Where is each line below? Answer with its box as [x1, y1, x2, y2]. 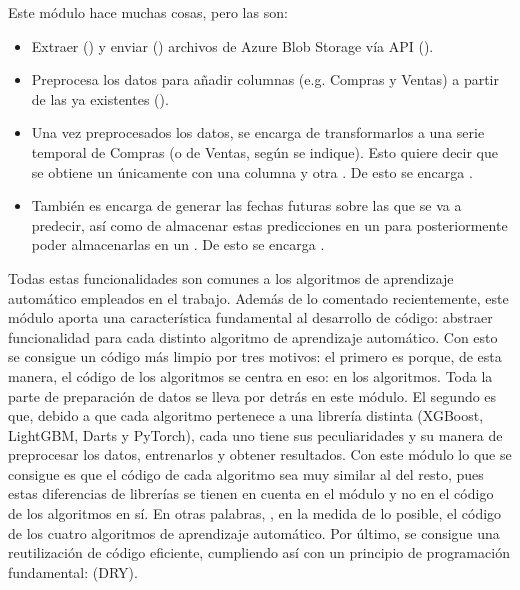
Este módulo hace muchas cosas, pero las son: [8, 2, 288, 22]
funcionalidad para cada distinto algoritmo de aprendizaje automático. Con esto [8, 326, 498, 347]
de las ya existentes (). [31, 88, 169, 109]
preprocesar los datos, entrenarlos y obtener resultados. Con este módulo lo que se [8, 444, 512, 465]
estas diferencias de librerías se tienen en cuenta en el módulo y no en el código [8, 483, 494, 504]
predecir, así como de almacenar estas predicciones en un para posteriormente [31, 214, 508, 235]
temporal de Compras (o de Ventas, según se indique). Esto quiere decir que [31, 141, 499, 162]
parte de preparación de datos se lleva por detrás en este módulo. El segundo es [8, 385, 497, 406]
